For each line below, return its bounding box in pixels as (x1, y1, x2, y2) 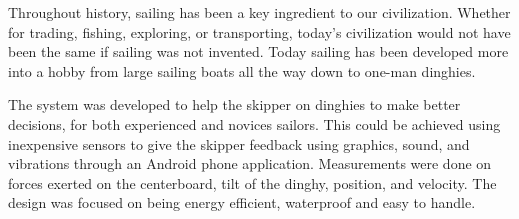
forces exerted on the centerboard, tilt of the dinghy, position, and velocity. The (8, 172, 497, 193)
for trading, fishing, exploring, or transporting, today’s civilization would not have (8, 21, 511, 42)
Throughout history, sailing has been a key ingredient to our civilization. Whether (8, 2, 511, 22)
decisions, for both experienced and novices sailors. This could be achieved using (8, 113, 501, 134)
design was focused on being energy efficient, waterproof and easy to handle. (8, 192, 476, 213)
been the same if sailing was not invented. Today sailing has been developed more (8, 41, 509, 62)
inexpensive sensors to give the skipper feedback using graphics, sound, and (8, 133, 470, 154)
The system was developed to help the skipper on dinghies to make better (8, 94, 461, 115)
